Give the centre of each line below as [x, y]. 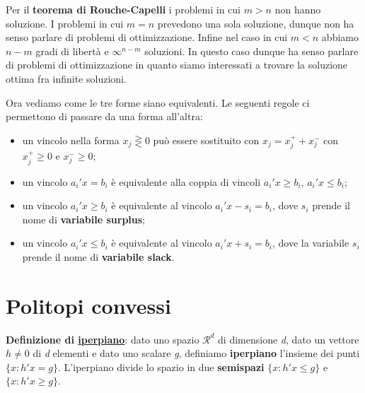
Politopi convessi [88, 305]
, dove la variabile [311, 243]
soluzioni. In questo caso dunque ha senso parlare [251, 51]
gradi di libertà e [72, 51]
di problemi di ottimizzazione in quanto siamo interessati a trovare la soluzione [177, 65]
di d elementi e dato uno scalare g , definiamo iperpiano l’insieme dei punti [196, 353]
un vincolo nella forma [71, 140]
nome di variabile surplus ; [84, 219]
